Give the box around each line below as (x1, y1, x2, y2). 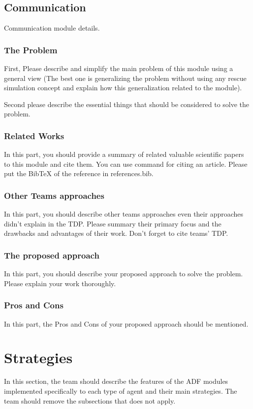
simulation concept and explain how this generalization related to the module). (4, 82, 242, 93)
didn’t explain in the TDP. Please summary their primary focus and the (4, 218, 221, 228)
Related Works (4, 129, 64, 142)
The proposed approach (4, 249, 99, 261)
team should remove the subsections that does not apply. (4, 395, 176, 406)
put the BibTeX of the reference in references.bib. (4, 168, 154, 179)
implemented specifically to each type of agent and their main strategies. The (4, 385, 237, 396)
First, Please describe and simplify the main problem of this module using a (4, 63, 233, 74)
